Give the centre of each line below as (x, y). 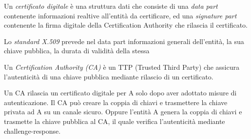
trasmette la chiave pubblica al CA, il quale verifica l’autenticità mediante (115, 121)
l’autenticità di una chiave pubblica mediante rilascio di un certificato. (109, 76)
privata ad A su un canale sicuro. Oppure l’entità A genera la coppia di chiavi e (123, 112)
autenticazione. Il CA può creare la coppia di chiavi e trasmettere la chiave (116, 102)
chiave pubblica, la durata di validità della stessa (77, 51)
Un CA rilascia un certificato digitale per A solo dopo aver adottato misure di (120, 93)
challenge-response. (32, 131)
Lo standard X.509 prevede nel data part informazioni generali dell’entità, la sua (124, 41)
